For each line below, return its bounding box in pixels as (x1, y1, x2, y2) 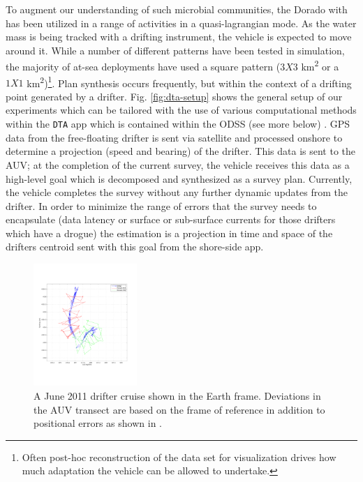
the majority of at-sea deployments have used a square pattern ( (6, 59, 281, 74)
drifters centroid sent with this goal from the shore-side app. (6, 239, 264, 254)
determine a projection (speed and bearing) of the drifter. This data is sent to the (6, 144, 356, 158)
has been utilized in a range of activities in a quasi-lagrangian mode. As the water (6, 15, 357, 30)
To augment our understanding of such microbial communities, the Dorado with (6, 2, 348, 16)
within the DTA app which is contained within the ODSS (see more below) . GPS (6, 116, 350, 131)
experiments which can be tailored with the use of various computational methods (6, 103, 357, 117)
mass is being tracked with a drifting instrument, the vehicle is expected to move (6, 29, 352, 44)
